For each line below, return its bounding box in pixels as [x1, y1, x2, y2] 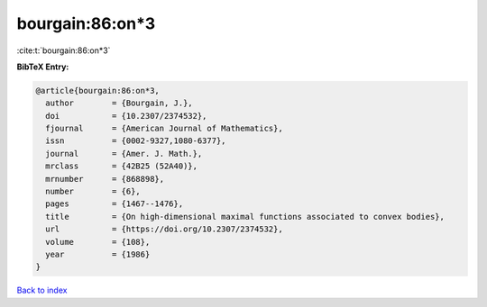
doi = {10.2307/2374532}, [45, 111, 207, 121]
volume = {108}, [45, 237, 151, 247]
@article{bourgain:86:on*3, [35, 86, 160, 95]
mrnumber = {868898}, [45, 174, 165, 184]
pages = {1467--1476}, [45, 199, 184, 209]
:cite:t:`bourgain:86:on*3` [16, 45, 111, 56]
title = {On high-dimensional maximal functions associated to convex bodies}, [45, 212, 446, 221]
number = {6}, [45, 186, 142, 197]
